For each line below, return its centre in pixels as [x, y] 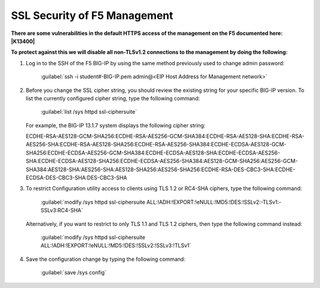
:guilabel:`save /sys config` [73, 273]
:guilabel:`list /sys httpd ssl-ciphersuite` [89, 112]
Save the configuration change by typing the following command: [106, 259]
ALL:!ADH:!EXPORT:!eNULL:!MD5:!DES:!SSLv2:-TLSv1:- [214, 202]
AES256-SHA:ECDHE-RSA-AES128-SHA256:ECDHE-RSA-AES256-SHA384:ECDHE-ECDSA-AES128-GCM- [156, 145]
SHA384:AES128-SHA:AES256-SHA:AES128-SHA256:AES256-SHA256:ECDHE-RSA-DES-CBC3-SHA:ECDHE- [161, 169]
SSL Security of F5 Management [92, 15]
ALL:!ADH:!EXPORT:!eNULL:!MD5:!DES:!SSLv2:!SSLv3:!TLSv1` [116, 245]
